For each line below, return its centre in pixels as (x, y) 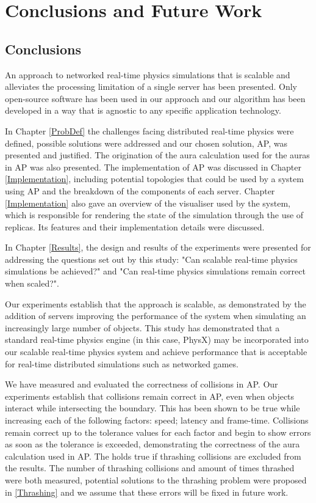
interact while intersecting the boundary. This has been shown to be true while (153, 408)
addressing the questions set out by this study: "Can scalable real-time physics (151, 259)
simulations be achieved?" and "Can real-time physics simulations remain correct (155, 271)
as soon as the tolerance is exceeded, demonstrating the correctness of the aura (153, 444)
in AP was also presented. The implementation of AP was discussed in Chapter (153, 167)
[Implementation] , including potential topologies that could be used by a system (154, 179)
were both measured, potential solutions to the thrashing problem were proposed (156, 479)
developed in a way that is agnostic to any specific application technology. (143, 110)
